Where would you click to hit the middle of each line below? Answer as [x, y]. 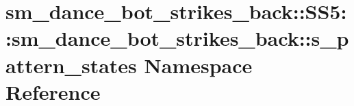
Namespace [198, 65]
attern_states [71, 65]
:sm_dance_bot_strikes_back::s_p [177, 38]
